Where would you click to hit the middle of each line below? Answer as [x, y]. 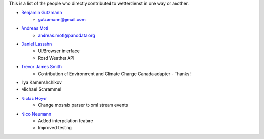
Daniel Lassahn [37, 44]
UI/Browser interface [59, 51]
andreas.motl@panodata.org [66, 35]
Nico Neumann [36, 114]
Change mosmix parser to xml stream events [83, 105]
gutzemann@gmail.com [62, 19]
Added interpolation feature [66, 121]
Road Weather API [56, 58]
